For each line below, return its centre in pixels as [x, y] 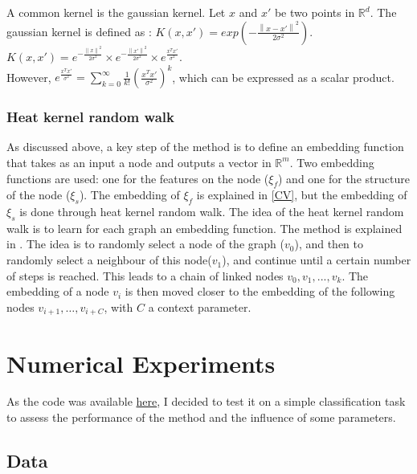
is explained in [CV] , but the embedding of [302, 195]
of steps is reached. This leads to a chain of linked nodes [145, 275]
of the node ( [39, 195]
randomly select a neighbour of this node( [109, 260]
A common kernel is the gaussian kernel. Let [116, 12]
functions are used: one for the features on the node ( [138, 178]
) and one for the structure [343, 178]
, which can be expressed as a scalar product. [283, 77]
